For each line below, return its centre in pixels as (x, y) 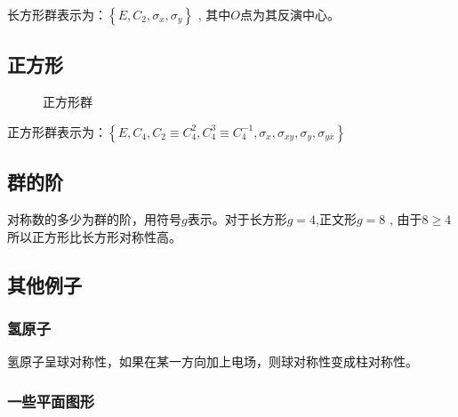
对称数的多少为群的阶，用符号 (94, 219)
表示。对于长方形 (237, 219)
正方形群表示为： (57, 131)
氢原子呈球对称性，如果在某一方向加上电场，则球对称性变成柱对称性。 (213, 361)
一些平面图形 (51, 401)
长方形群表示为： (57, 14)
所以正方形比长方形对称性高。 (94, 236)
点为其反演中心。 (289, 14)
